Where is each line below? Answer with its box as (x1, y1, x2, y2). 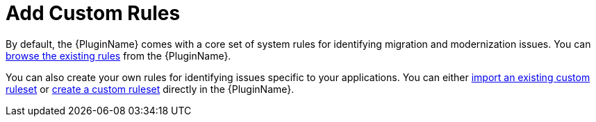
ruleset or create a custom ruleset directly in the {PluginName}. (6, 82, 295, 95)
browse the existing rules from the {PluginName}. (6, 49, 231, 62)
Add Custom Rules (6, 1, 181, 25)
